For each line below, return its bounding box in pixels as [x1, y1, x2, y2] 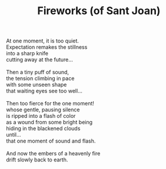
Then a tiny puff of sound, [6, 69, 69, 76]
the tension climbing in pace [6, 75, 75, 82]
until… [6, 131, 22, 138]
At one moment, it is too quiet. [6, 37, 79, 45]
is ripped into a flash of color [6, 112, 76, 120]
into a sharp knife [6, 50, 49, 57]
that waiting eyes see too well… [6, 87, 82, 95]
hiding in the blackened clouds [6, 125, 81, 132]
